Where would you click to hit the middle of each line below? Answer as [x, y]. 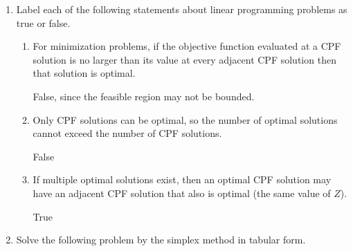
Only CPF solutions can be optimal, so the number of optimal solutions [185, 119]
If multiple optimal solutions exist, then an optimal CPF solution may [182, 179]
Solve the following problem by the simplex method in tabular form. [161, 240]
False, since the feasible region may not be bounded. [144, 96]
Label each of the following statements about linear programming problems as [182, 9]
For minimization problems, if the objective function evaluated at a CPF [187, 46]
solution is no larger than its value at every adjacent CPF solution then [184, 59]
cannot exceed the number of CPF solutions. [127, 133]
